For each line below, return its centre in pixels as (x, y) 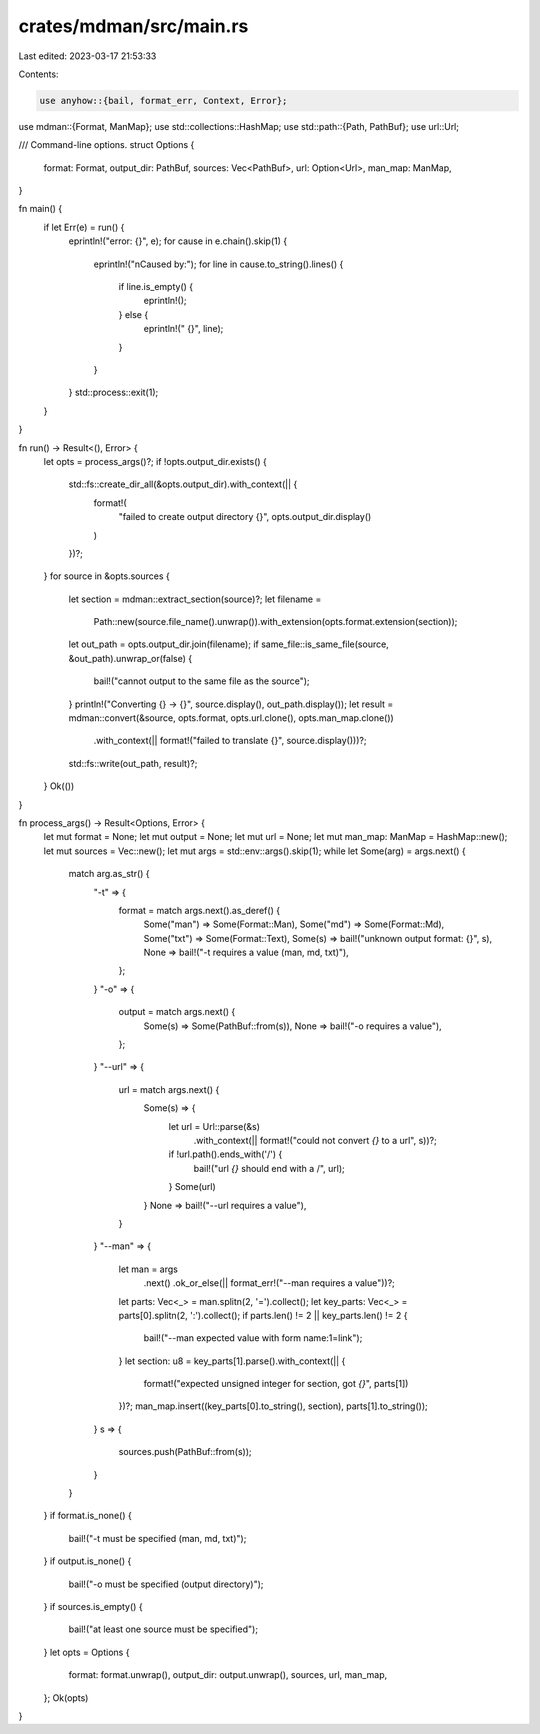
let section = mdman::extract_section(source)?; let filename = (195, 599)
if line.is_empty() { (156, 287)
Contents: (38, 74)
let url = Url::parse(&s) (214, 1126)
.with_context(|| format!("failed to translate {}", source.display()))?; (230, 741)
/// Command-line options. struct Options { (106, 145)
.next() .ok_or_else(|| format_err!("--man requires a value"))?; (269, 1283)
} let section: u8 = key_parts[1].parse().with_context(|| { (232, 1361)
